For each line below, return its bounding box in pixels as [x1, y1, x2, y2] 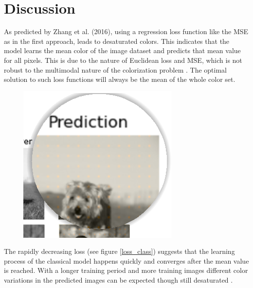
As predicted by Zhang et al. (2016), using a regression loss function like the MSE [4, 26, 249, 37]
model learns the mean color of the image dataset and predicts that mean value [4, 45, 241, 56]
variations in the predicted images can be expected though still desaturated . [4, 275, 233, 285]
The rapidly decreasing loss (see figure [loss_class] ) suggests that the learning [4, 246, 235, 256]
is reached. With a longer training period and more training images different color [4, 265, 248, 275]
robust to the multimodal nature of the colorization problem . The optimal [4, 64, 227, 75]
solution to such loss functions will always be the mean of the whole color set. [4, 74, 235, 84]
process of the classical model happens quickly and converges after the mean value [4, 255, 249, 266]
